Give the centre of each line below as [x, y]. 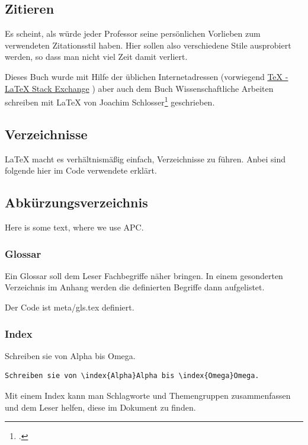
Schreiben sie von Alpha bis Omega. [70, 355]
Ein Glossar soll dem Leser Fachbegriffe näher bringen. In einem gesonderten [144, 275]
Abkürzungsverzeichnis [76, 202]
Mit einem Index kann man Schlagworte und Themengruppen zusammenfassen [148, 396]
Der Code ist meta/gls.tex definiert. [70, 307]
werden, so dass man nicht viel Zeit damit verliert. [96, 57]
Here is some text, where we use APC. [74, 227]
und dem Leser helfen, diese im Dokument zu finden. [100, 407]
